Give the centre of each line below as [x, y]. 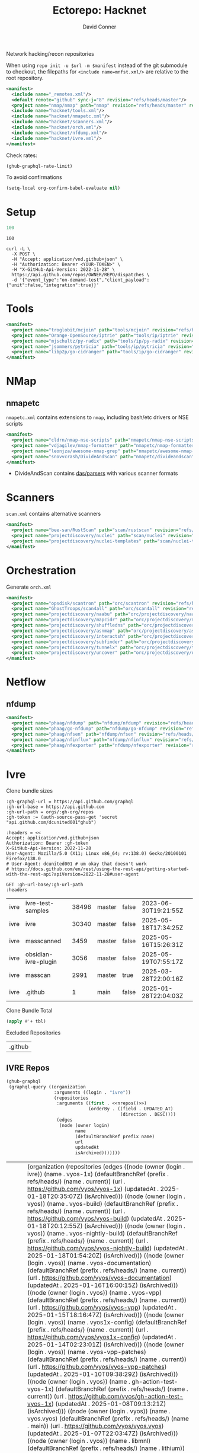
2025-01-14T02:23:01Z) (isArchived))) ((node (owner [106, 1345]
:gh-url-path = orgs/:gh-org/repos [50, 812]
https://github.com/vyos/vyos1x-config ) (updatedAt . [102, 1337]
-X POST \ [23, 254]
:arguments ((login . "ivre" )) [92, 1092]
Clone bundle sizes [30, 791]
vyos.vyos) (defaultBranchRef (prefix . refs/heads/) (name [108, 1419]
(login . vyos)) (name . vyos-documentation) [89, 1263]
